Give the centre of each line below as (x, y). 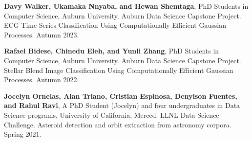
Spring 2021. (23, 134)
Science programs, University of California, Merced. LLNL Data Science (112, 115)
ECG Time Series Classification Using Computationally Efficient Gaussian (115, 25)
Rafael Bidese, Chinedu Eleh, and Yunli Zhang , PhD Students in (112, 51)
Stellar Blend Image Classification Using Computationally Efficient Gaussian (119, 70)
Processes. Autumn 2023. (42, 34)
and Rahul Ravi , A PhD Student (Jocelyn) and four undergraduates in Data (122, 105)
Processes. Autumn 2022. (42, 80)
